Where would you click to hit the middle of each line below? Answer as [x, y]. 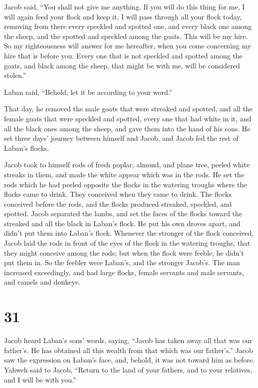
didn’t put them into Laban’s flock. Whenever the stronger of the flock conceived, [129, 233]
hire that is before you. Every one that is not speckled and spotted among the [123, 55]
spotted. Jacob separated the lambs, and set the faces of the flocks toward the [123, 213]
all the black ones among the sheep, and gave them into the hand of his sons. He [127, 128]
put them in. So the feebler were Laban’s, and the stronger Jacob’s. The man [122, 262]
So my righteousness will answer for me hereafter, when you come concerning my [128, 46]
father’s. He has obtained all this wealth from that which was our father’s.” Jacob [129, 350]
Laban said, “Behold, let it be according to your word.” [88, 92]
